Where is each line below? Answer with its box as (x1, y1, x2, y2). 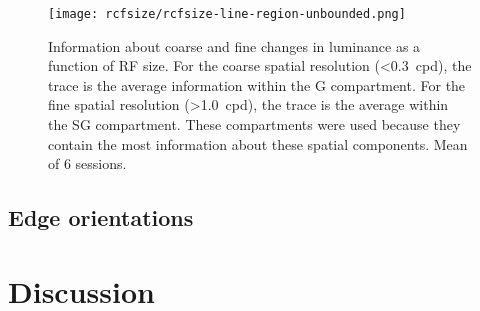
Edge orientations (8, 202, 194, 233)
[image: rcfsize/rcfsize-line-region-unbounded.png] (48, 7, 406, 21)
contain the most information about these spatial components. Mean (48, 133, 468, 154)
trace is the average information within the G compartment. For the (48, 74, 466, 95)
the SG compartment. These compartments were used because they (48, 114, 461, 135)
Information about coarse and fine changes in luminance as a (48, 35, 421, 56)
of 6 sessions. (48, 153, 127, 174)
